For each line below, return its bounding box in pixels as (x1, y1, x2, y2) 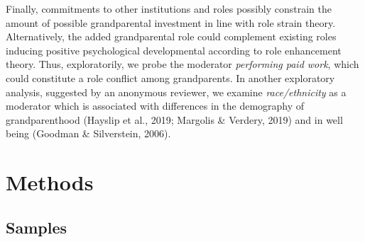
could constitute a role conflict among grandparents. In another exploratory (6, 70, 335, 85)
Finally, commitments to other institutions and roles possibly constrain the (6, 1, 332, 16)
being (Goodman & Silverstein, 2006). (6, 126, 171, 141)
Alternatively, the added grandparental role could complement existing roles (6, 29, 337, 44)
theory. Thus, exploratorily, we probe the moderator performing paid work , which (6, 57, 359, 71)
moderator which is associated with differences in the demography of (6, 98, 305, 113)
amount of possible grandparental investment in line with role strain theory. (6, 15, 336, 30)
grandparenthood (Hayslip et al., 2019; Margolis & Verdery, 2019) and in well (6, 112, 343, 127)
